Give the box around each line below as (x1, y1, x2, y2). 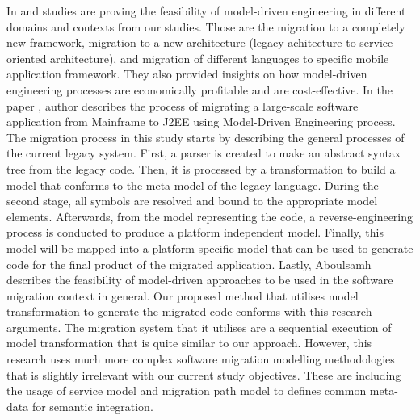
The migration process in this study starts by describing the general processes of (6, 128, 405, 145)
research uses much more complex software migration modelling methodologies (6, 351, 395, 367)
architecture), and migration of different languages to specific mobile (50, 49, 389, 66)
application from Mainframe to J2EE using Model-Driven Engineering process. (6, 113, 396, 130)
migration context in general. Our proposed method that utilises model (6, 287, 359, 304)
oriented (6, 49, 47, 66)
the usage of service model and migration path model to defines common (6, 382, 367, 399)
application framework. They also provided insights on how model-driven (6, 65, 367, 82)
